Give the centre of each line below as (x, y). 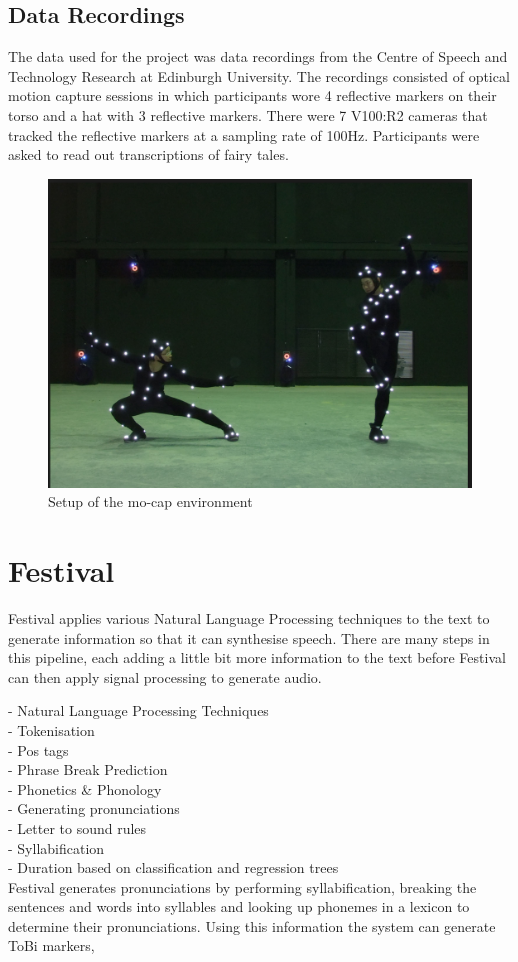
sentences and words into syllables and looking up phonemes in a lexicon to (239, 906)
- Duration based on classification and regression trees (173, 867)
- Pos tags (38, 749)
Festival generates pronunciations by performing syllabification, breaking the (242, 886)
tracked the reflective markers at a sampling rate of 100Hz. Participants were (244, 134)
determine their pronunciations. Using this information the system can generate (252, 925)
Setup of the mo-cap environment (150, 501)
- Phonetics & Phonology (85, 788)
